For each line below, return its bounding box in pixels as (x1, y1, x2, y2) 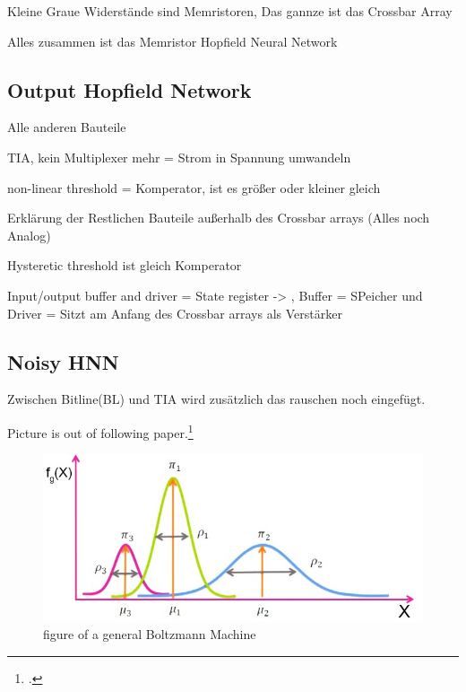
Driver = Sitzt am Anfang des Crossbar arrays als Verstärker (7, 303, 342, 322)
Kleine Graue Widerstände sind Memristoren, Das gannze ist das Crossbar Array (7, 2, 453, 20)
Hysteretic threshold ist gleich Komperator (7, 256, 242, 275)
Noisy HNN (7, 347, 119, 375)
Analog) (7, 225, 51, 244)
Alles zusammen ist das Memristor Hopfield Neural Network (7, 31, 338, 50)
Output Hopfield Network (7, 75, 252, 103)
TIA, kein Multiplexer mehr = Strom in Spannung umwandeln (7, 147, 351, 166)
